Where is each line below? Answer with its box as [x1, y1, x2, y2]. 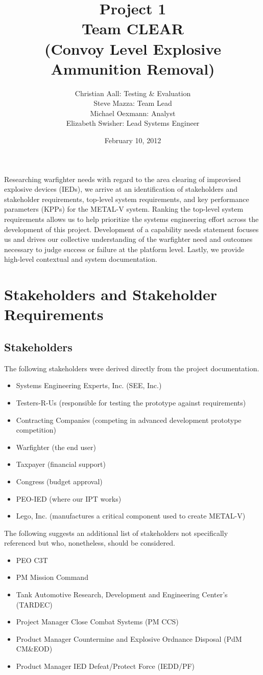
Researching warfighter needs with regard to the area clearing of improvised [4, 173, 241, 184]
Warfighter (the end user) [16, 441, 96, 452]
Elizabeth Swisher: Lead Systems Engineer [66, 118, 200, 128]
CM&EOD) [16, 643, 53, 654]
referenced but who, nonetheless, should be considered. [4, 537, 175, 548]
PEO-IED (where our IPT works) [16, 493, 122, 504]
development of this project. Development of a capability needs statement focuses [4, 223, 259, 234]
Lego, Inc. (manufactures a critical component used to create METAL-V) [16, 510, 246, 521]
